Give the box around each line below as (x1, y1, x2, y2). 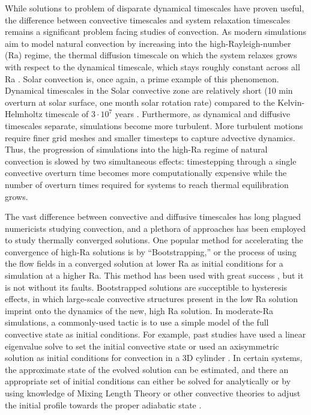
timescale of (45, 108, 89, 120)
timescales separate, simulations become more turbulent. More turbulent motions (5, 119, 303, 132)
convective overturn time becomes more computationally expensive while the (5, 166, 287, 179)
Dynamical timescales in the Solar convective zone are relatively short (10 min (5, 84, 293, 97)
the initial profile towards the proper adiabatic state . (5, 398, 202, 411)
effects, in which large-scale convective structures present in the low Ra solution (5, 292, 298, 305)
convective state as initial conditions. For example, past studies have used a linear (5, 328, 306, 341)
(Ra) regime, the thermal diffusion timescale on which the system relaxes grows (5, 49, 297, 61)
